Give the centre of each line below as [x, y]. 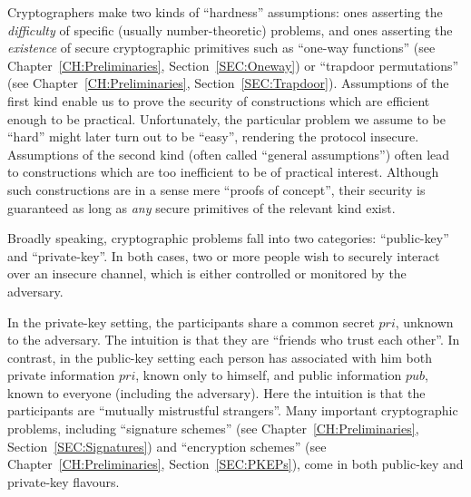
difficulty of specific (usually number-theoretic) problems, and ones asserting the [230, 29]
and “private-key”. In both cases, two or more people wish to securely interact [224, 255]
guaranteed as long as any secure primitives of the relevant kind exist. [201, 207]
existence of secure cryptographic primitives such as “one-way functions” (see [221, 48]
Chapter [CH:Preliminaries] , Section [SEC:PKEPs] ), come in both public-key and [235, 464]
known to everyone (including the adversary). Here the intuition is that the [216, 392]
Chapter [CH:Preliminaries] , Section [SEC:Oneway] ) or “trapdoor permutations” [233, 65]
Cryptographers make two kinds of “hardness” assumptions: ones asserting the [225, 12]
